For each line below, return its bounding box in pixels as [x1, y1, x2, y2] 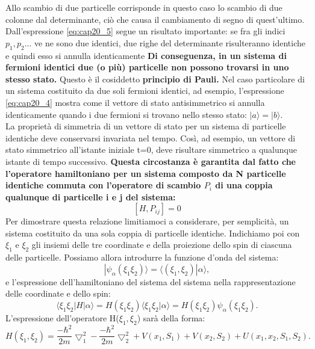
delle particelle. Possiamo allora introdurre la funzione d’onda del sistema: [5, 251, 279, 264]
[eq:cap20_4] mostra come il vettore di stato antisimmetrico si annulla [5, 96, 265, 108]
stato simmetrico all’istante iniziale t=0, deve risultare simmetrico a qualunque [5, 143, 297, 156]
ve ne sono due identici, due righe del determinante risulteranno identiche [34, 36, 305, 49]
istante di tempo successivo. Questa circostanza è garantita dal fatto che [5, 155, 296, 167]
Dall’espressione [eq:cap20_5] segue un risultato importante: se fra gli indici [5, 25, 285, 37]
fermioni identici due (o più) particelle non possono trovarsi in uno [5, 61, 289, 73]
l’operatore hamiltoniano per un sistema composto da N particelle [5, 167, 286, 179]
